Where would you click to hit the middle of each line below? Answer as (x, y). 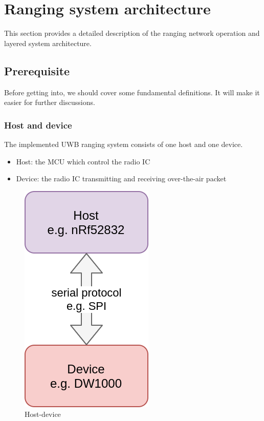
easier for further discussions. (50, 102)
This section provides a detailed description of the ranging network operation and (132, 33)
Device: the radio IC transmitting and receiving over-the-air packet (121, 178)
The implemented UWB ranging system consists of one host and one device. (124, 144)
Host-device (43, 414)
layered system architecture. (48, 43)
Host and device (38, 125)
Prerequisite (37, 70)
